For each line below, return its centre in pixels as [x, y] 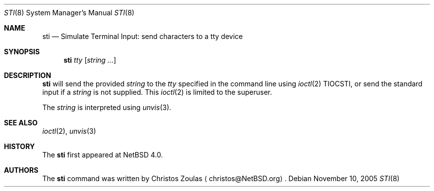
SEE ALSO [21, 123]
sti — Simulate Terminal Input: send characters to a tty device [142, 36]
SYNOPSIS [22, 52]
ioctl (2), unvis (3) [69, 131]
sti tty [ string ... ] [90, 60]
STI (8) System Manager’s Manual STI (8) [69, 13]
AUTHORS [21, 170]
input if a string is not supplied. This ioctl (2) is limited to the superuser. [157, 92]
